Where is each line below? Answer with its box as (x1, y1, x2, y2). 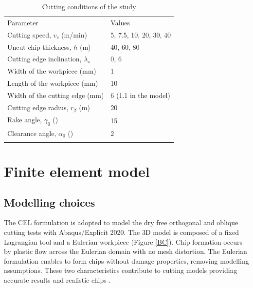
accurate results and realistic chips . (4, 274, 111, 285)
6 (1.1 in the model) (110, 90, 170, 100)
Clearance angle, (7, 128, 56, 138)
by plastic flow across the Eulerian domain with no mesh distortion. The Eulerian (4, 246, 247, 256)
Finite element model (4, 161, 150, 181)
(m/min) (61, 29, 87, 39)
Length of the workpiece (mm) (7, 78, 98, 88)
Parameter (7, 17, 38, 27)
